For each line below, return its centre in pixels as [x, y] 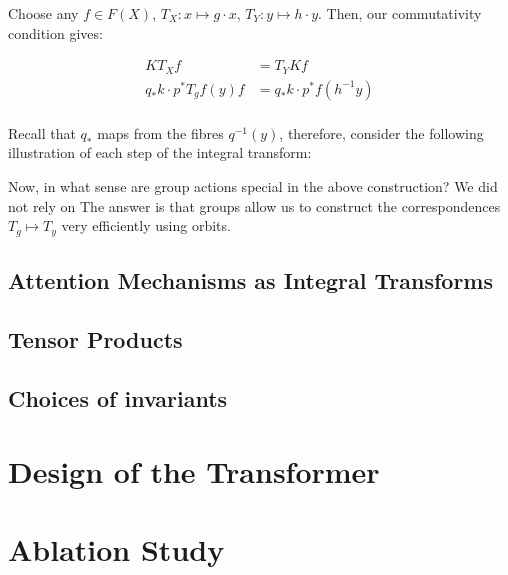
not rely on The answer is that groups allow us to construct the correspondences [254, 205]
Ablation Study [116, 549]
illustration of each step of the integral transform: [160, 152]
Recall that [42, 132]
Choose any [43, 13]
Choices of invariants [118, 397]
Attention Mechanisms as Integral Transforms [251, 279]
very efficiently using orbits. [146, 225]
